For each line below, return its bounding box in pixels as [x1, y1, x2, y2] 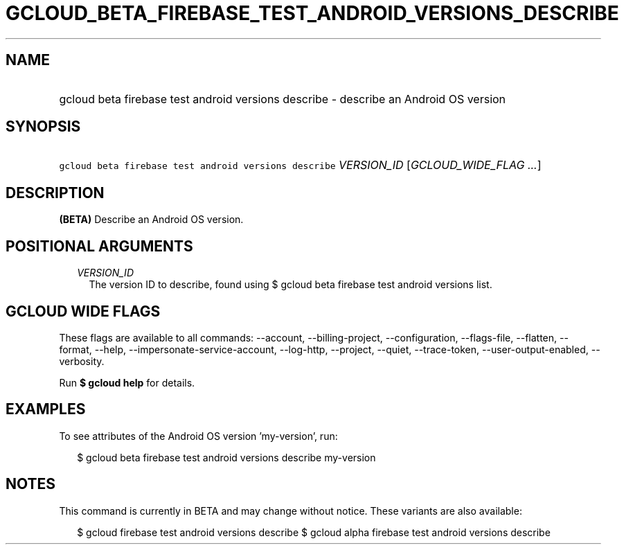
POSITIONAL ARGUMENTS [6, 237, 193, 255]
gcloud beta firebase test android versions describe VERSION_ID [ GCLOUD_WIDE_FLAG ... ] [59, 158, 542, 172]
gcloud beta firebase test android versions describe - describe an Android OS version [59, 91, 506, 106]
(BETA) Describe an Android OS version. [59, 213, 244, 226]
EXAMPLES [6, 400, 86, 418]
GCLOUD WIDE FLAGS [6, 302, 161, 320]
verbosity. [59, 355, 105, 367]
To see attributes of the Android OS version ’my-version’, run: [59, 429, 338, 442]
